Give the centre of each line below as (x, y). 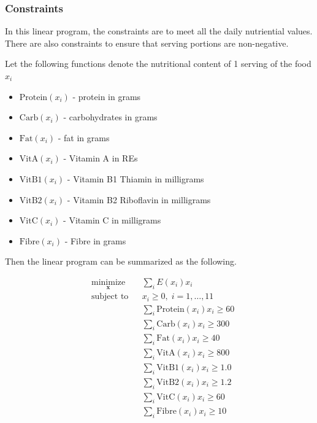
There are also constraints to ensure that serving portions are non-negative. (147, 43)
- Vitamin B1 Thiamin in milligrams (136, 178)
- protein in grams (107, 96)
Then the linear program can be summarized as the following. (121, 261)
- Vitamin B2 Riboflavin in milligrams (139, 199)
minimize (108, 282)
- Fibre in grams (95, 240)
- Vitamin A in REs (101, 158)
